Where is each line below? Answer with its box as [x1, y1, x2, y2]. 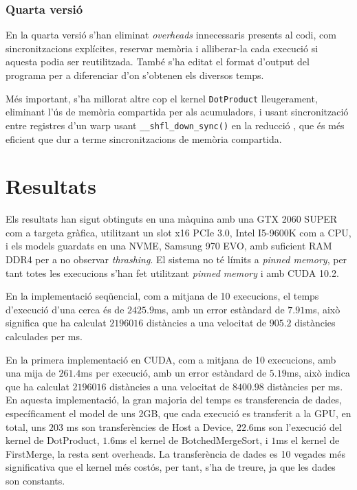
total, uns [6, 419, 46, 434]
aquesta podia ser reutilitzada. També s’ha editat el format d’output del [6, 54, 310, 69]
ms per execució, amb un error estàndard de [80, 366, 267, 380]
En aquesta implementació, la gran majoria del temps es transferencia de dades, [6, 392, 342, 407]
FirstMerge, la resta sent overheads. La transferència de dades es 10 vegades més [6, 446, 345, 460]
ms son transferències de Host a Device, [66, 419, 234, 434]
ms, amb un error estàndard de [153, 302, 285, 316]
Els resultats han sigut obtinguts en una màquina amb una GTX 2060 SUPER [6, 212, 338, 226]
